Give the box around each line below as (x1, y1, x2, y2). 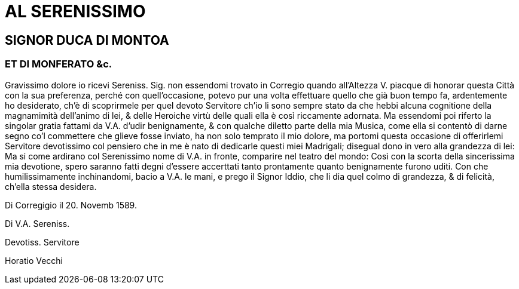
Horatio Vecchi (5, 255, 63, 266)
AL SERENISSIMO (5, 1, 146, 21)
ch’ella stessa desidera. (5, 181, 97, 192)
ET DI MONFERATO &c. (5, 58, 112, 70)
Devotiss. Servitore (5, 236, 80, 247)
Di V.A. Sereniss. (5, 218, 70, 229)
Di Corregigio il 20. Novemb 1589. (5, 199, 137, 210)
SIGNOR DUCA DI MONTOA (5, 32, 169, 48)
